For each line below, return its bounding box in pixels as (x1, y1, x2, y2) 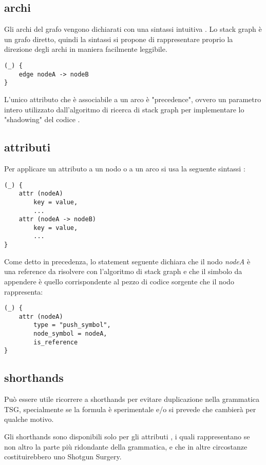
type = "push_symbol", (33, 321, 111, 329)
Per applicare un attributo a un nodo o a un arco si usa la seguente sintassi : (4, 163, 245, 173)
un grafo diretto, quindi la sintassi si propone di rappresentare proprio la (4, 33, 233, 44)
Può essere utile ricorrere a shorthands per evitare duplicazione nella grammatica (4, 394, 260, 404)
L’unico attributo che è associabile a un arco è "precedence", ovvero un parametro (4, 93, 261, 104)
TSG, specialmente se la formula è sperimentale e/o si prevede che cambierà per (4, 403, 256, 414)
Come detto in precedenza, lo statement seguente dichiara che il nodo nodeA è (4, 256, 251, 266)
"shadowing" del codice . (4, 114, 80, 125)
